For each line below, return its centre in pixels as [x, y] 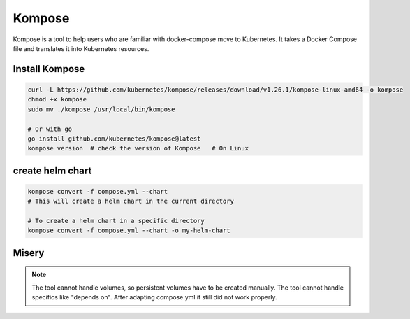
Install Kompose [49, 69]
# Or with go [50, 129]
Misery [29, 253]
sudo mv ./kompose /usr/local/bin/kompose [101, 109]
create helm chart [52, 170]
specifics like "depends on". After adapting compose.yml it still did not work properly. [154, 297]
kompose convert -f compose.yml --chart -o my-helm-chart [129, 231]
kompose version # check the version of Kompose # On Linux [138, 148]
